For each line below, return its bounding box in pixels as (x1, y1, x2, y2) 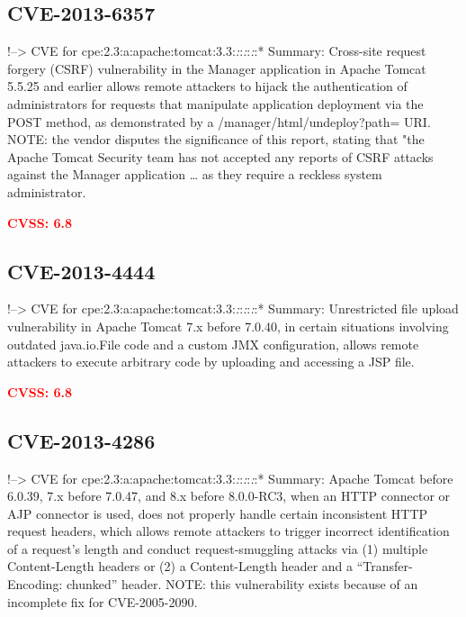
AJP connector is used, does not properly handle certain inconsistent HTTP (7, 504, 428, 522)
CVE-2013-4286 (7, 426, 156, 454)
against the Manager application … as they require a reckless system (7, 165, 382, 184)
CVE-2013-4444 (7, 257, 156, 285)
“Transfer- (356, 557, 413, 576)
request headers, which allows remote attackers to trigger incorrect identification (7, 522, 450, 540)
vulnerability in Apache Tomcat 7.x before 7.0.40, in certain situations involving (7, 316, 449, 335)
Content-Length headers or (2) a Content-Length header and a (7, 557, 354, 576)
